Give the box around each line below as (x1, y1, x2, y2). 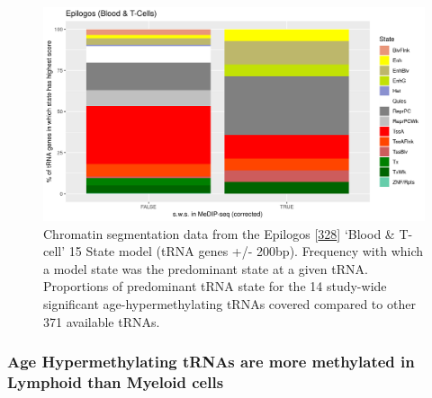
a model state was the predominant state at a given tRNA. (43, 259, 368, 278)
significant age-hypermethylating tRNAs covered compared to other (43, 295, 416, 314)
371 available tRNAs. (43, 312, 160, 331)
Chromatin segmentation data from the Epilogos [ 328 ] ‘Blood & (43, 224, 395, 243)
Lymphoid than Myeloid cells (7, 371, 224, 394)
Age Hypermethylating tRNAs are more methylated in (7, 350, 415, 373)
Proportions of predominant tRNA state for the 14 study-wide (43, 277, 387, 296)
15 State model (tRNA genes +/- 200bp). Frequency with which (68, 242, 424, 261)
